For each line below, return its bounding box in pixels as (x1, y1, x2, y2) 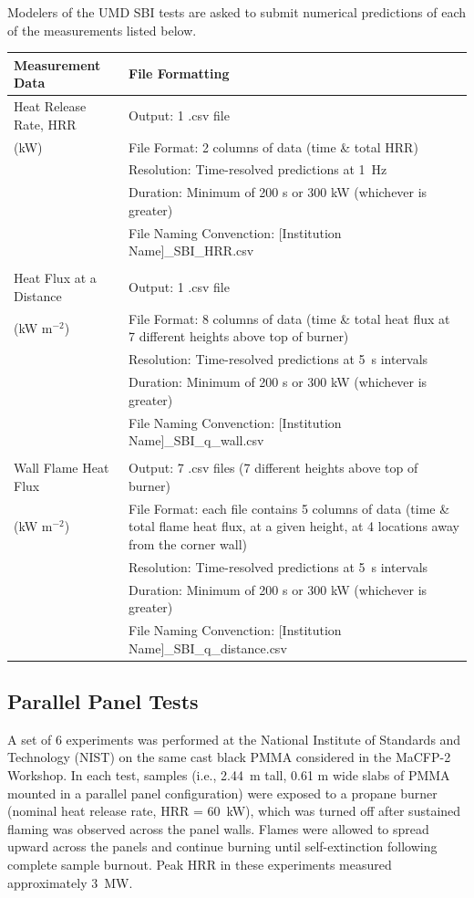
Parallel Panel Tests (7, 687, 199, 715)
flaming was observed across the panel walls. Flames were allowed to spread (7, 819, 429, 838)
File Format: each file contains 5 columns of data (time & (129, 498, 450, 517)
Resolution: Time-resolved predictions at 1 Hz (129, 160, 387, 179)
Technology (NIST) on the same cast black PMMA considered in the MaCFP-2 (7, 747, 451, 767)
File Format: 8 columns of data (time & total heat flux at (129, 308, 450, 328)
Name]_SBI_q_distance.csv (129, 638, 287, 657)
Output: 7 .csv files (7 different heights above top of (129, 458, 418, 477)
